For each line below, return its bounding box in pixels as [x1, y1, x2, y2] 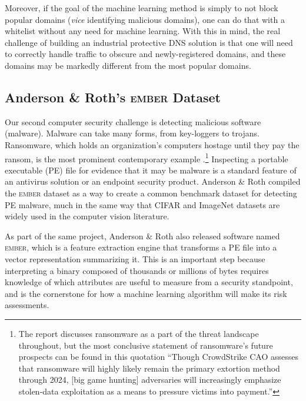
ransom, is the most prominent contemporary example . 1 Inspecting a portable [5, 151, 288, 165]
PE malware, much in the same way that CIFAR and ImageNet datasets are [5, 198, 280, 210]
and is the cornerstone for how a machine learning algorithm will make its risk [5, 287, 287, 299]
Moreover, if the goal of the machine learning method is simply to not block [5, 2, 278, 14]
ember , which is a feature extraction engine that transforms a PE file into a [5, 241, 277, 253]
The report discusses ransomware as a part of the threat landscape [18, 327, 259, 339]
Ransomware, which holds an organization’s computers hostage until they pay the [5, 138, 300, 151]
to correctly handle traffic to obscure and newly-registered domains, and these [5, 48, 286, 60]
